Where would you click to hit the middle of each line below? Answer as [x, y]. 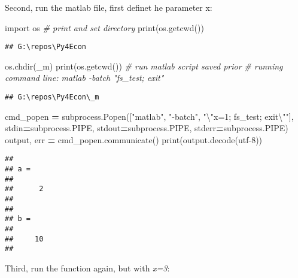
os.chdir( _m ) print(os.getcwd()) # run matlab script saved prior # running [144, 66]
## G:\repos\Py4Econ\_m [52, 97]
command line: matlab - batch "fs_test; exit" [84, 78]
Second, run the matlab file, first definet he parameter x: [109, 7]
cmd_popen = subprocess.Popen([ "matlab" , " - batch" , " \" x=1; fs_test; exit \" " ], [149, 116]
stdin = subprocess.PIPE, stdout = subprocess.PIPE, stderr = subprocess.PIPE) [147, 128]
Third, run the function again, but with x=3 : [87, 268]
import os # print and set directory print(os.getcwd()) [104, 27]
